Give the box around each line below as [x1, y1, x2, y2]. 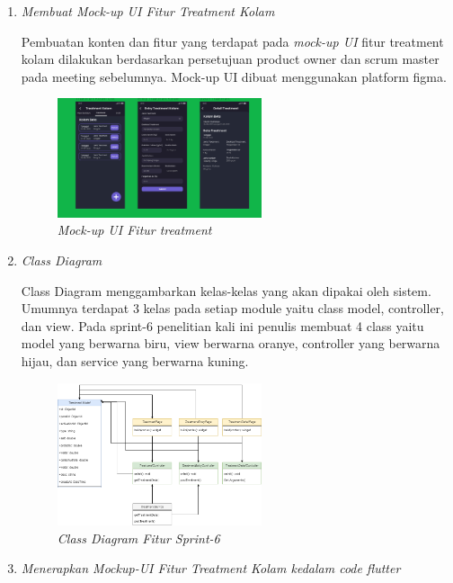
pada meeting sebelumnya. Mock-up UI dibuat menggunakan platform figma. [21, 67, 447, 85]
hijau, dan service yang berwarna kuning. [21, 351, 249, 370]
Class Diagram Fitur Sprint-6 [57, 528, 220, 547]
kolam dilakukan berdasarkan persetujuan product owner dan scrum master [21, 49, 440, 68]
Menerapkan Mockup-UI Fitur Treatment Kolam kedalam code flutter [21, 559, 401, 578]
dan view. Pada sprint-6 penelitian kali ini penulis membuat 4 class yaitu [21, 316, 424, 335]
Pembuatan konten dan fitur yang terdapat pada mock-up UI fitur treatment [21, 31, 444, 50]
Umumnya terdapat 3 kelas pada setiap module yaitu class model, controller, [21, 299, 444, 318]
